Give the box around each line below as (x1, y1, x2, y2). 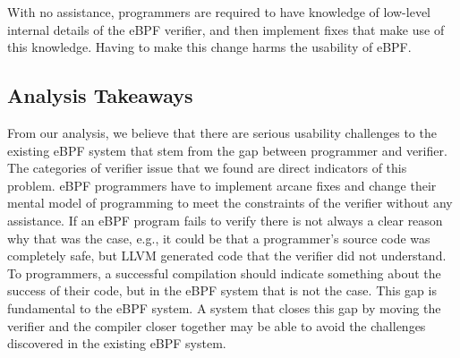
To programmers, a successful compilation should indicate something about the (7, 263, 441, 282)
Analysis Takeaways (7, 81, 193, 109)
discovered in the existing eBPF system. (7, 334, 226, 353)
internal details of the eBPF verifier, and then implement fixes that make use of (7, 20, 445, 38)
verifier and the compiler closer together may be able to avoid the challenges (7, 316, 426, 335)
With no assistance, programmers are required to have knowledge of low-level (7, 3, 431, 21)
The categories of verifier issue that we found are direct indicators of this (7, 158, 407, 177)
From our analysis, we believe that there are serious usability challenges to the (7, 123, 437, 141)
